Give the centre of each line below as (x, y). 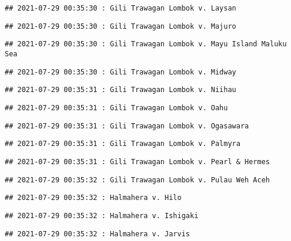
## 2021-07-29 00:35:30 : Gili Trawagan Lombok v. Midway (121, 72)
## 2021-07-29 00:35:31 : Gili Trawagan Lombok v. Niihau (121, 90)
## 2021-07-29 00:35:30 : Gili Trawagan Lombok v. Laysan (121, 8)
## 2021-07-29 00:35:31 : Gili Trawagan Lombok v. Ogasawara (127, 126)
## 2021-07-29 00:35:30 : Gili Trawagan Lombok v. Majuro (121, 26)
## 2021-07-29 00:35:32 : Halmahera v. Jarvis (97, 234)
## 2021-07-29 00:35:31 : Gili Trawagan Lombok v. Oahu (116, 108)
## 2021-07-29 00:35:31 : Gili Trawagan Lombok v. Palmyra (123, 144)
